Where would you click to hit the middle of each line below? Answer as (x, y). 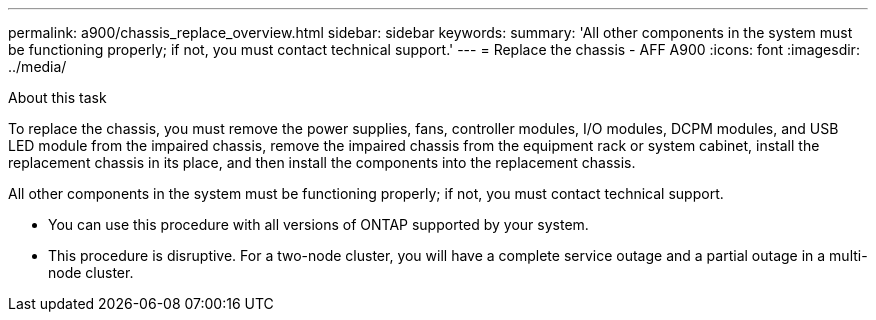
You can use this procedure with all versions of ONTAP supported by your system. (318, 224)
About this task (57, 97)
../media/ (37, 66)
